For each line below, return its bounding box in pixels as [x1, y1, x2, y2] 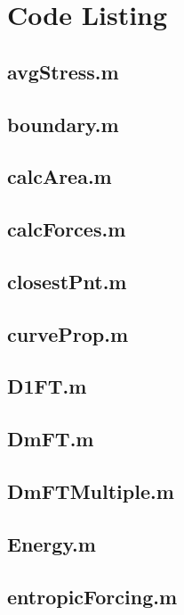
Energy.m [7, 529, 96, 557]
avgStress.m [7, 57, 119, 85]
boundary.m [7, 110, 119, 137]
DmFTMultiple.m [7, 478, 174, 505]
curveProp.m [7, 320, 129, 347]
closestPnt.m [7, 267, 127, 295]
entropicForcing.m [7, 582, 178, 610]
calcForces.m [7, 215, 126, 243]
